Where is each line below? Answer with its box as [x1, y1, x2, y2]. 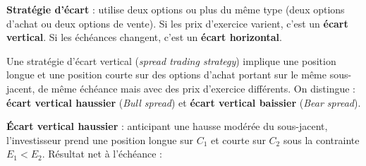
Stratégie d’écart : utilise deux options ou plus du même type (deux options [6, 2, 345, 16]
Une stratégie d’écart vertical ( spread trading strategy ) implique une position [6, 53, 336, 68]
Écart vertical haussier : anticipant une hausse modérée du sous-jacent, [6, 119, 328, 134]
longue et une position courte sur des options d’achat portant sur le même [6, 67, 327, 82]
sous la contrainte [283, 132, 360, 147]
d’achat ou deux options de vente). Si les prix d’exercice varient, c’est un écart [6, 16, 348, 30]
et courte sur [211, 132, 266, 147]
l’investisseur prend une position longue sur [6, 132, 193, 147]
